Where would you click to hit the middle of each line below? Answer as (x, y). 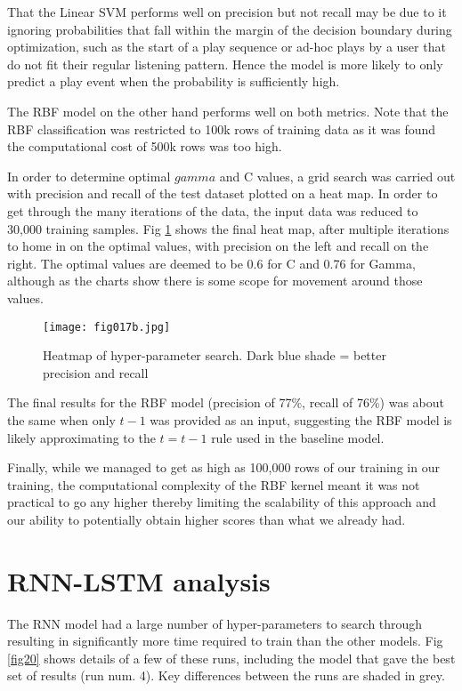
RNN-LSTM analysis (139, 580)
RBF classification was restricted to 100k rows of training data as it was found (222, 129)
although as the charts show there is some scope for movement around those (215, 281)
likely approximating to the (81, 437)
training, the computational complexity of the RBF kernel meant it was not (214, 484)
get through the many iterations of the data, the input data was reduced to (213, 210)
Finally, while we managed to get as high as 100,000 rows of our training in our (223, 467)
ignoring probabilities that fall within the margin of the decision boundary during (230, 29)
